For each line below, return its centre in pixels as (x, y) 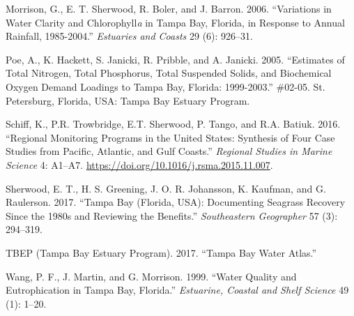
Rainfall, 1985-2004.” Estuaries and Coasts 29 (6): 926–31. (129, 36)
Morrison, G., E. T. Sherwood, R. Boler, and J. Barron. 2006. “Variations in (169, 8)
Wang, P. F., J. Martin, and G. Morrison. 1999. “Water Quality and (151, 276)
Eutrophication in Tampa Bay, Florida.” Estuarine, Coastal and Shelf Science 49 (177, 290)
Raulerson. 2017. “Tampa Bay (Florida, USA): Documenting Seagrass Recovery (176, 202)
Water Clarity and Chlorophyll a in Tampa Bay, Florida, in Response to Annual (175, 22)
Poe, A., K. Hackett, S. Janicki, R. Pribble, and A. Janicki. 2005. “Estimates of (175, 59)
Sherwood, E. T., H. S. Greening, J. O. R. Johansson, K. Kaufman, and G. (166, 188)
